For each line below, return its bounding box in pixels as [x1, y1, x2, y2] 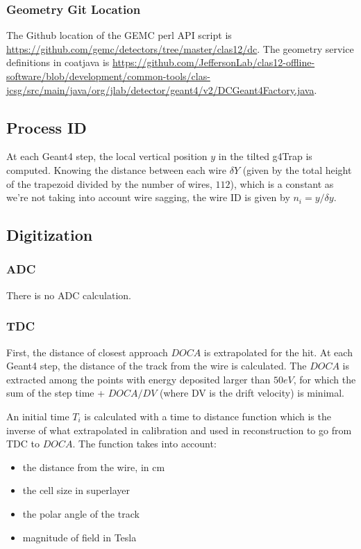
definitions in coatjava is [6, 55, 110, 70]
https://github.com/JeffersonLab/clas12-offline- [112, 55, 315, 70]
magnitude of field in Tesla [22, 530, 137, 544]
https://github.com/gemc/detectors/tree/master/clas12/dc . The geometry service [6, 41, 354, 56]
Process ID [6, 116, 87, 138]
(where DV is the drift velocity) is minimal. [159, 385, 344, 400]
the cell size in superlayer [22, 483, 131, 498]
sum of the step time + [6, 385, 106, 400]
